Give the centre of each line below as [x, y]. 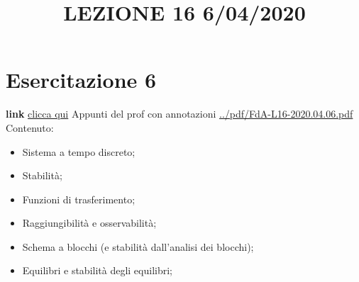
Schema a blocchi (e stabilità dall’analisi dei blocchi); [138, 246]
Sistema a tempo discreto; [79, 151]
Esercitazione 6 [81, 80]
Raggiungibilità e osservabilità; [89, 223]
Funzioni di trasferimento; [79, 199]
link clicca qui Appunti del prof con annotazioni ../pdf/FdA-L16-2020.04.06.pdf [179, 114]
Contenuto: [30, 127]
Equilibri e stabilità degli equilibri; [97, 270]
